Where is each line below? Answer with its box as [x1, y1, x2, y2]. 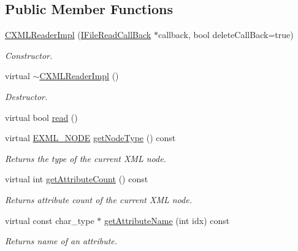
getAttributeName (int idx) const [104, 214, 230, 226]
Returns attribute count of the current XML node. [5, 193, 192, 206]
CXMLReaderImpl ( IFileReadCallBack [5, 28, 151, 41]
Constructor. [5, 48, 53, 61]
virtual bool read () [5, 110, 78, 123]
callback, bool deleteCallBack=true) [158, 28, 294, 41]
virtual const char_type [5, 214, 94, 226]
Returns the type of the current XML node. [5, 152, 166, 164]
